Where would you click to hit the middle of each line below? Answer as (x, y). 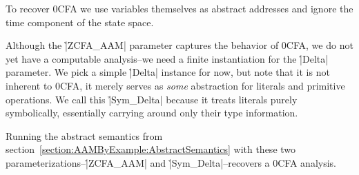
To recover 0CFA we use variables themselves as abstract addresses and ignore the (179, 8)
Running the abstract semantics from (84, 135)
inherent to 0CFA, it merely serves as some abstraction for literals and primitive (175, 85)
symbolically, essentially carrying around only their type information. (152, 113)
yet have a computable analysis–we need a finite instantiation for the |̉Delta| (167, 58)
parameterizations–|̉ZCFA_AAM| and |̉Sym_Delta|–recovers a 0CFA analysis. (171, 162)
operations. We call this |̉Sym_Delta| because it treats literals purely (152, 99)
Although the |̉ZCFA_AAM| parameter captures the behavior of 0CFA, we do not (179, 45)
